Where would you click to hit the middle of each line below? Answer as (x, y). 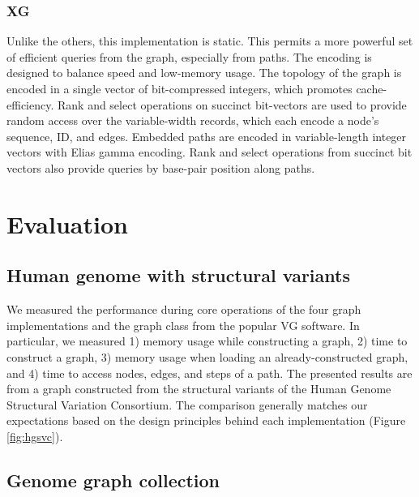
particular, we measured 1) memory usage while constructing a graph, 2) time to (207, 341)
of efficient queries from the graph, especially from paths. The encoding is (189, 56)
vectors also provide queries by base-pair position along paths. (161, 167)
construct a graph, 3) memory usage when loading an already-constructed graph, (207, 356)
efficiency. (30, 104)
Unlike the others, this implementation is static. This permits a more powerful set (210, 41)
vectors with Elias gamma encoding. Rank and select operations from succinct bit (209, 152)
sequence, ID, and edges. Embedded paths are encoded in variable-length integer (207, 136)
